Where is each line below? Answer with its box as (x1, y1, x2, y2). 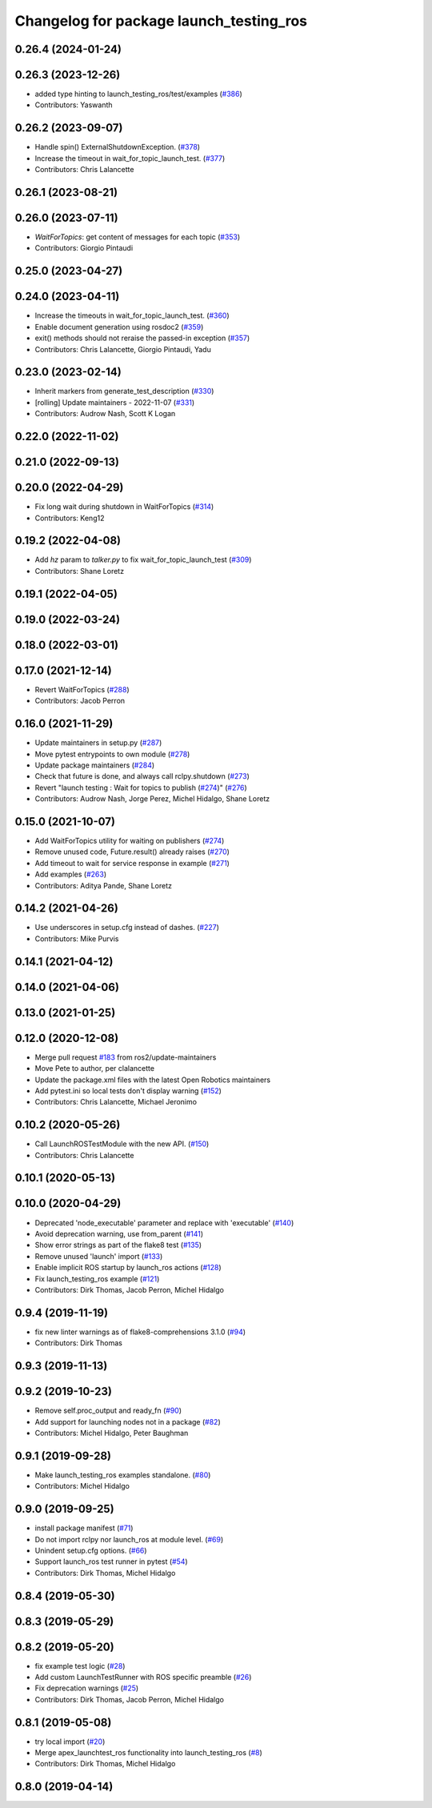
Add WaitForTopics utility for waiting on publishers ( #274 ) (34, 836, 225, 845)
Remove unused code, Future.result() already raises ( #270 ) (34, 847, 230, 856)
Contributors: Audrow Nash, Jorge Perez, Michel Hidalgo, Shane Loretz (34, 794, 270, 804)
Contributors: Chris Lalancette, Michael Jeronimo (34, 1097, 198, 1107)
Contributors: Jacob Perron (34, 696, 126, 706)
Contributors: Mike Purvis (34, 933, 119, 944)
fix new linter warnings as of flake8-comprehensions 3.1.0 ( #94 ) (34, 1327, 246, 1337)
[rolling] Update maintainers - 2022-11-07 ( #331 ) (34, 397, 195, 407)
